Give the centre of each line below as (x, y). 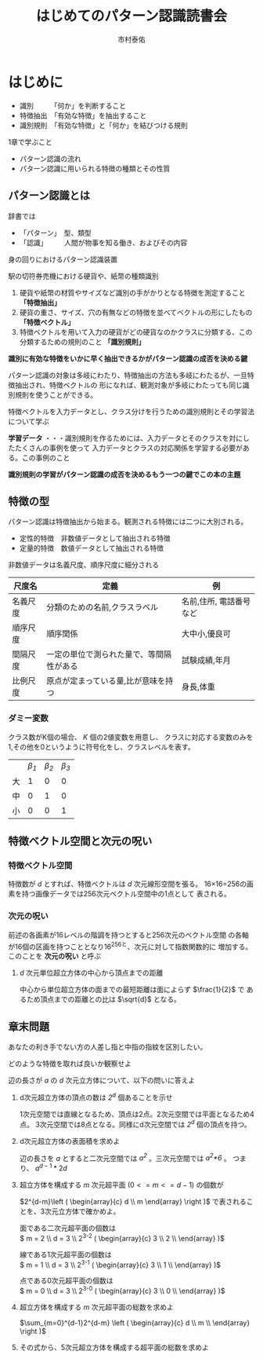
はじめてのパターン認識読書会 (131, 16)
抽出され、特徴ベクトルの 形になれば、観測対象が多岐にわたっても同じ (128, 385)
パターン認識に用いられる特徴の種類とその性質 (95, 168)
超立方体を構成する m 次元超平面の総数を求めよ (96, 1307)
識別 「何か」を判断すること (73, 105)
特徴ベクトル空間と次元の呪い (80, 841)
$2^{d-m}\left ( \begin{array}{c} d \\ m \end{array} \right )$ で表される (133, 1201)
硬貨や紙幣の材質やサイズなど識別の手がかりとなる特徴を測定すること (132, 292)
